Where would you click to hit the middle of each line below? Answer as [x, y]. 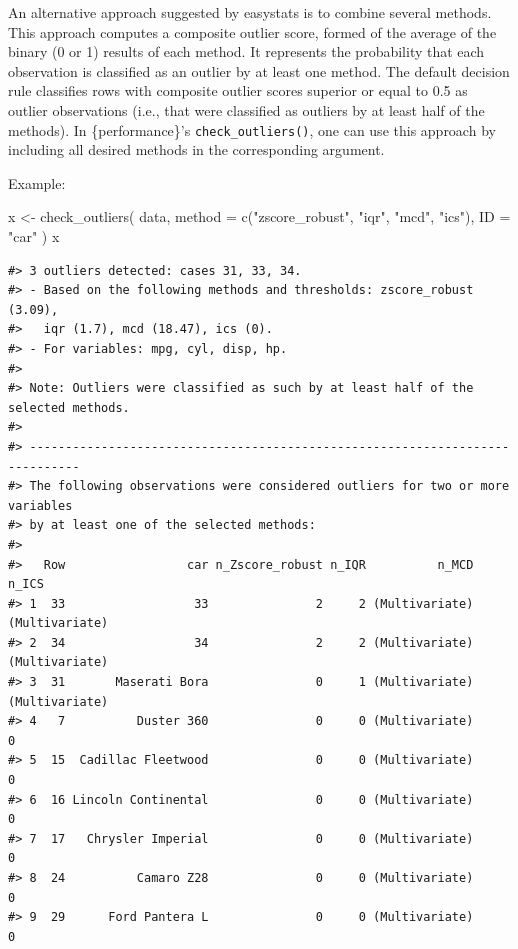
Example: [37, 182]
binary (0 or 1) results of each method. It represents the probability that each [246, 51]
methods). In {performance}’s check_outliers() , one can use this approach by [252, 129]
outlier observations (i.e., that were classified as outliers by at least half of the [246, 109]
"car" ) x [34, 236]
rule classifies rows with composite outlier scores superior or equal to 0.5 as [238, 90]
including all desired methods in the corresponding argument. [196, 149]
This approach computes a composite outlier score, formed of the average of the [252, 31]
